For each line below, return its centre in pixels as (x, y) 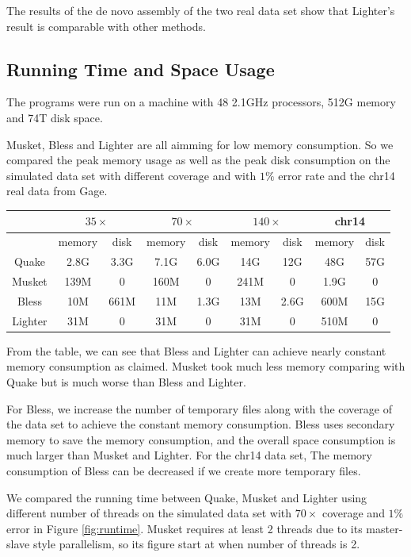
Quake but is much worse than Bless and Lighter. (126, 381)
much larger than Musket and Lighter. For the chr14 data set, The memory (189, 455)
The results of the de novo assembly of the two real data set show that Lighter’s (201, 10)
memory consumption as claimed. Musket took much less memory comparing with (206, 366)
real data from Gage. (57, 191)
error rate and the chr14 (337, 175)
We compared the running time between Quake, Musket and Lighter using (187, 497)
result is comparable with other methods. (106, 26)
